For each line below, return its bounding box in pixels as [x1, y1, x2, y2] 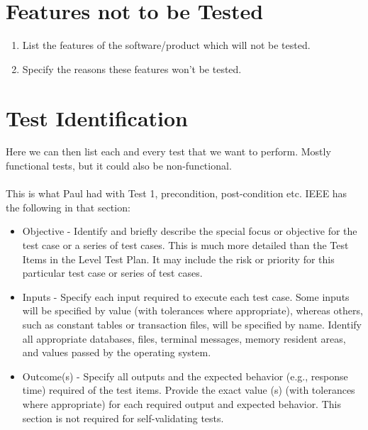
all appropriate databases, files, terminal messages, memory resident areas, [22, 331, 346, 346]
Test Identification [6, 103, 189, 132]
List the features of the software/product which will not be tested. [22, 38, 311, 53]
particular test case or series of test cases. [22, 265, 203, 280]
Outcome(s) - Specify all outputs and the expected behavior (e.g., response [22, 368, 348, 383]
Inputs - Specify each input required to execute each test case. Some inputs [22, 289, 350, 304]
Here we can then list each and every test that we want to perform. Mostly [6, 144, 331, 159]
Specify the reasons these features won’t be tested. [22, 61, 242, 76]
